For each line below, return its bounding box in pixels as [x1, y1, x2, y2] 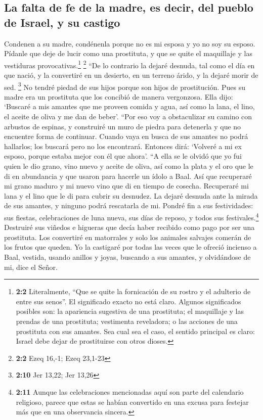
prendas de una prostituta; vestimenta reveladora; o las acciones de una [16, 316, 238, 326]
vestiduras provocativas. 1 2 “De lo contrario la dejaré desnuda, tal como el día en [4, 58, 255, 70]
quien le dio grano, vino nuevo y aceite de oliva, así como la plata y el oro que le [4, 161, 253, 171]
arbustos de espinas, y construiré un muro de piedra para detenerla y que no [4, 121, 241, 131]
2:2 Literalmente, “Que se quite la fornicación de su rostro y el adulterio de [16, 286, 251, 297]
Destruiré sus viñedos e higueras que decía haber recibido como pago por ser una [4, 222, 255, 232]
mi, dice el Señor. [4, 261, 58, 272]
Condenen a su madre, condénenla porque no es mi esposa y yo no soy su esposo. [4, 38, 255, 49]
